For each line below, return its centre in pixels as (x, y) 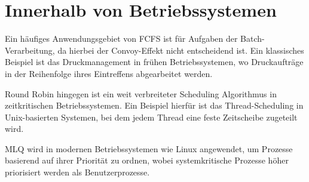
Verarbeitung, (30, 50)
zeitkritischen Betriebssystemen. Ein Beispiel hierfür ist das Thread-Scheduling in (154, 105)
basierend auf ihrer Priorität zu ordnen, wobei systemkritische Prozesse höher (147, 160)
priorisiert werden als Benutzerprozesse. (77, 172)
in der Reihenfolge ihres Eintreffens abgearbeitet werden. (109, 73)
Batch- (253, 38)
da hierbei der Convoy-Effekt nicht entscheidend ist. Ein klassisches (181, 50)
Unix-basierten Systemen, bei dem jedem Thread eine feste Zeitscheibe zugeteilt (151, 117)
